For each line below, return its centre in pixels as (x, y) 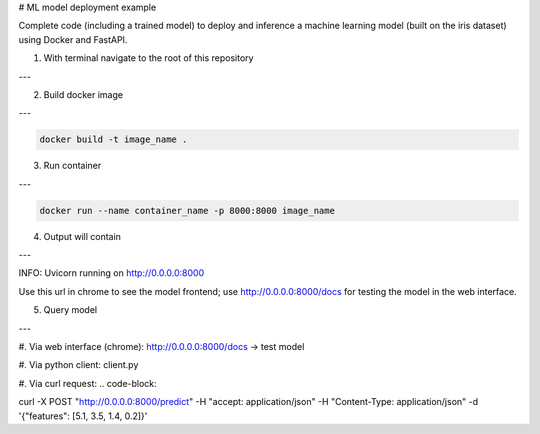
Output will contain (82, 236)
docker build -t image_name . (113, 139)
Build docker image (83, 94)
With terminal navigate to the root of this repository (148, 58)
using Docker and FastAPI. (73, 39)
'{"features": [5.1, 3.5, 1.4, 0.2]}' (83, 416)
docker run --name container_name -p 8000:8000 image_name (187, 210)
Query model (70, 310)
